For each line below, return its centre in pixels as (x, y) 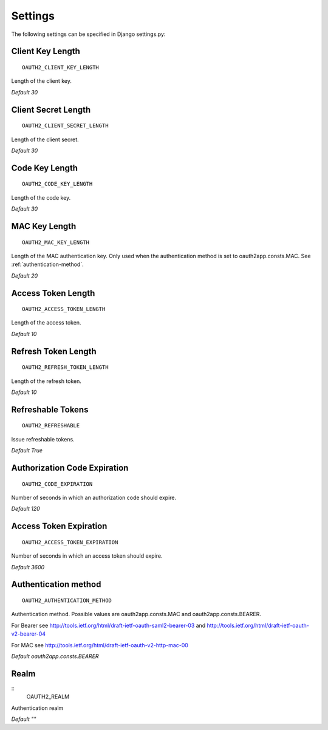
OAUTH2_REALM (48, 697)
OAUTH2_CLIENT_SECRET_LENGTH (65, 126)
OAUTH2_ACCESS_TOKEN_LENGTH (64, 309)
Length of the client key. (42, 81)
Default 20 (25, 276)
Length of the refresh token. (46, 381)
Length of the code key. (41, 197)
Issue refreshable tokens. (43, 439)
